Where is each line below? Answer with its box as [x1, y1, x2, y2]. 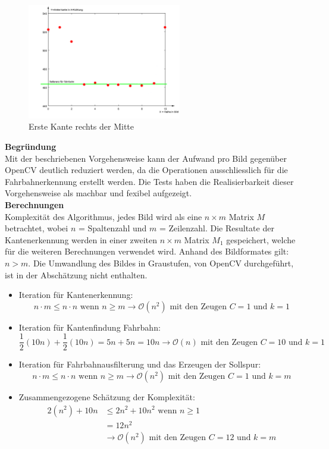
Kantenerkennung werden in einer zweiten [5, 233, 158, 246]
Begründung [5, 140, 57, 152]
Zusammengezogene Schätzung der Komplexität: [18, 390, 195, 403]
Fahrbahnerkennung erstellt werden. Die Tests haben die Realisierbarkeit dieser [5, 175, 294, 187]
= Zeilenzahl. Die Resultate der [159, 222, 274, 234]
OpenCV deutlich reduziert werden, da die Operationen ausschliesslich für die [5, 164, 288, 176]
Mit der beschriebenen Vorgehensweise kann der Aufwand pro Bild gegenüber [5, 152, 287, 164]
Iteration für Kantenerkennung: [18, 288, 133, 301]
